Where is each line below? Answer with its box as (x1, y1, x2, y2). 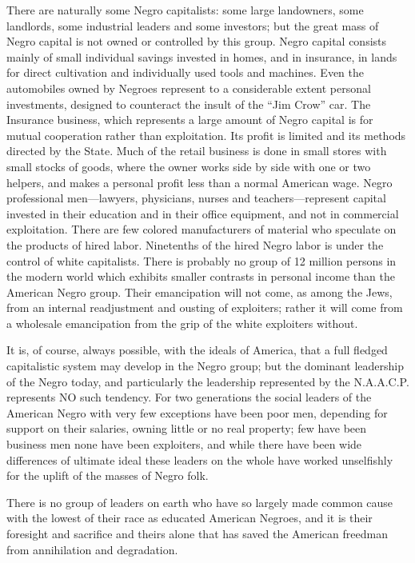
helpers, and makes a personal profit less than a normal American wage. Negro (6, 174, 393, 190)
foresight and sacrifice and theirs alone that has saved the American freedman (6, 525, 388, 541)
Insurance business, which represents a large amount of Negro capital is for (6, 111, 373, 128)
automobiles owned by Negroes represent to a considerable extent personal (6, 79, 371, 96)
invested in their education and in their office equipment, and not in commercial (6, 205, 399, 222)
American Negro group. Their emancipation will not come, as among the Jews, (6, 283, 393, 300)
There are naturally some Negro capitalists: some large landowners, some (6, 2, 364, 18)
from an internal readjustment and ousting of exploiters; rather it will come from (6, 299, 403, 316)
